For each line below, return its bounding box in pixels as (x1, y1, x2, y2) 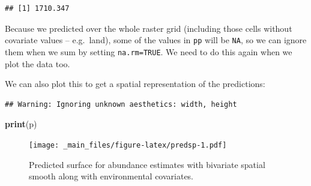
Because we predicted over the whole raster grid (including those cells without (5, 22, 292, 34)
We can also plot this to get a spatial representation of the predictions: (5, 77, 265, 90)
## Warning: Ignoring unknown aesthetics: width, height (5, 100, 237, 109)
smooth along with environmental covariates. (29, 170, 194, 182)
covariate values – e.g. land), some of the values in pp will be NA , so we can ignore (5, 34, 307, 46)
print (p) (5, 118, 37, 130)
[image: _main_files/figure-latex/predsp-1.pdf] (29, 140, 227, 149)
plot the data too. (5, 57, 70, 70)
